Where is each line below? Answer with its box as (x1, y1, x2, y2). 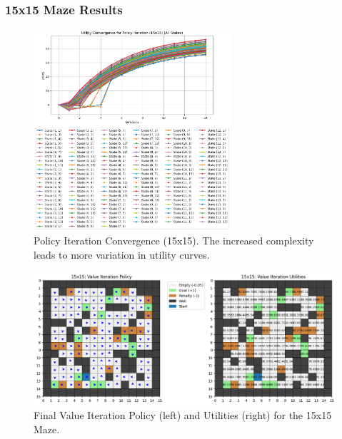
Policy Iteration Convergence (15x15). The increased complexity (34, 233, 314, 248)
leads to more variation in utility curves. (34, 247, 210, 262)
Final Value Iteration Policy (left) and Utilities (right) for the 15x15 (34, 407, 332, 422)
